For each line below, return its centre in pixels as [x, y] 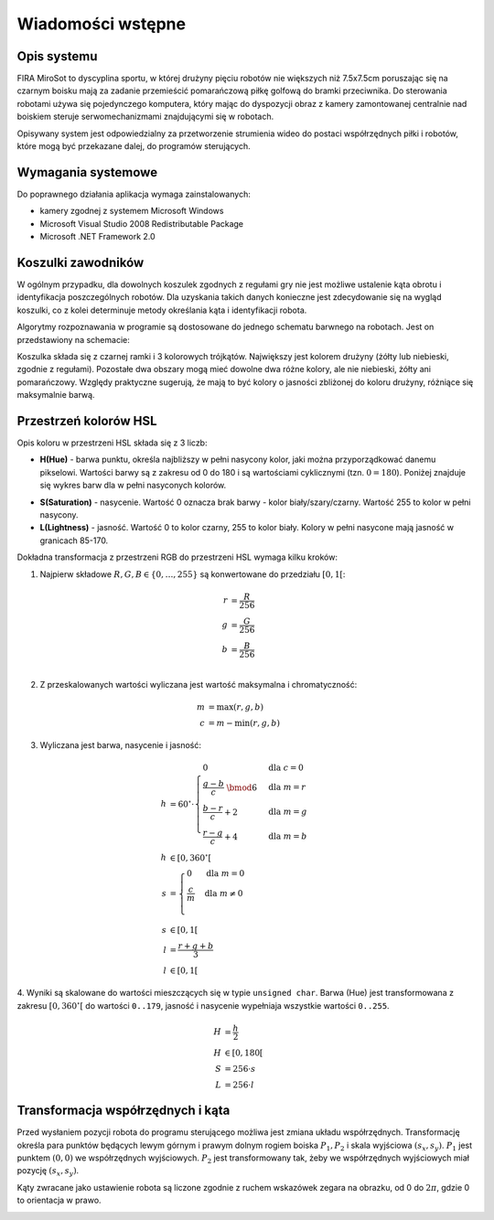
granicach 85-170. [74, 540]
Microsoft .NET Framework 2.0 [97, 237]
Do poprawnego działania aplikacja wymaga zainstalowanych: [134, 194]
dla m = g [288, 812]
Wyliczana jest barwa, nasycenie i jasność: [120, 744]
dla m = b [288, 836]
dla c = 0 [286, 767]
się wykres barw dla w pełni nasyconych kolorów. [133, 486]
